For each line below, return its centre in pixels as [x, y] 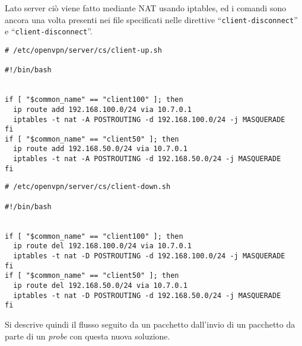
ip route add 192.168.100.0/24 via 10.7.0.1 [102, 109]
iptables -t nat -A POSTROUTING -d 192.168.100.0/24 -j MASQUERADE [149, 119]
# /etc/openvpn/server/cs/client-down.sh [88, 187]
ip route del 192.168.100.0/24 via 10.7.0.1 [102, 246]
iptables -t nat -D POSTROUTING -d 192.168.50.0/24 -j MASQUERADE [147, 295]
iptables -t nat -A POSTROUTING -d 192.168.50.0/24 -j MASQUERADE [147, 159]
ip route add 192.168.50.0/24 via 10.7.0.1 [100, 149]
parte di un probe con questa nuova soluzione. [88, 336]
